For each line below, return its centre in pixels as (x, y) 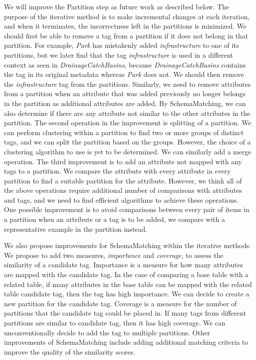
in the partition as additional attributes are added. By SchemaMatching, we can (125, 103)
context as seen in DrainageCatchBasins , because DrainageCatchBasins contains (125, 64)
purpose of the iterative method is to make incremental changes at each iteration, (127, 16)
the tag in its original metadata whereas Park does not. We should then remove (124, 74)
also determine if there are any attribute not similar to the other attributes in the (127, 113)
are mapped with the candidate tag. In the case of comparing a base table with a (126, 274)
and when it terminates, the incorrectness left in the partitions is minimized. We (125, 26)
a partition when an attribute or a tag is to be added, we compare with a (115, 219)
